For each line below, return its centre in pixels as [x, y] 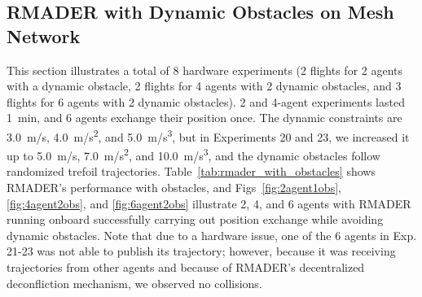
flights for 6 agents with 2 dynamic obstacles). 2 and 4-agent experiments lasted [206, 101]
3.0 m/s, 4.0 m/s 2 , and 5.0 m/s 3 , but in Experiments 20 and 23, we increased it [208, 135]
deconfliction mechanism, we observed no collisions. [134, 283]
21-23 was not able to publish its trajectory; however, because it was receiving [201, 251]
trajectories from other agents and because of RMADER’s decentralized [186, 267]
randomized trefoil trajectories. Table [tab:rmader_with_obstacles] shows [191, 171]
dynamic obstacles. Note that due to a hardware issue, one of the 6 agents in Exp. [212, 235]
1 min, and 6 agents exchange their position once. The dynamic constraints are [204, 118]
